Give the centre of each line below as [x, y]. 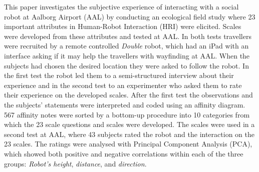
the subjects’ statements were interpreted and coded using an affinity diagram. [125, 104]
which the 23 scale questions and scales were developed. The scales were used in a [129, 124]
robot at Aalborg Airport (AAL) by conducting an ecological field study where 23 [130, 16]
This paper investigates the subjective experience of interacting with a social [121, 6]
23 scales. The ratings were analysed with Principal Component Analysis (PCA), [128, 144]
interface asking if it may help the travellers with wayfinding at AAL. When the [127, 55]
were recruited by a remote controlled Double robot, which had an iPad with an [126, 46]
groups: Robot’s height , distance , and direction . [75, 163]
